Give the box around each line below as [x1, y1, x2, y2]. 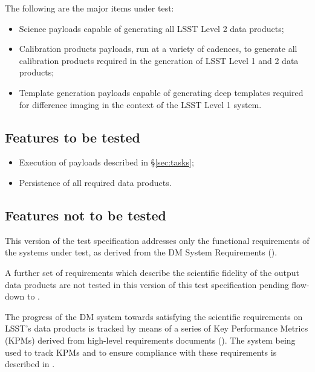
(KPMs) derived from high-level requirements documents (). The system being [5, 333, 296, 346]
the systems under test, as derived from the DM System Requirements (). [5, 246, 278, 258]
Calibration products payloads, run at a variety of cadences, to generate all [19, 42, 297, 55]
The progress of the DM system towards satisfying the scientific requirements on [5, 310, 303, 322]
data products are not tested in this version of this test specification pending [5, 278, 289, 290]
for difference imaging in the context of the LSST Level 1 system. [19, 98, 262, 111]
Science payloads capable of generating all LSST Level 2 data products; [19, 22, 284, 34]
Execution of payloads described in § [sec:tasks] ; [19, 156, 194, 168]
